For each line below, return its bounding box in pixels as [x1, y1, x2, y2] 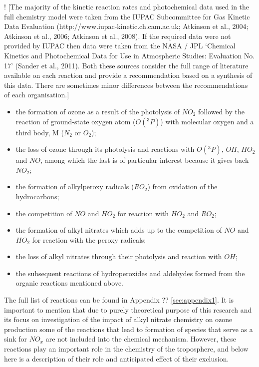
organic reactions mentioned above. [15, 278, 124, 288]
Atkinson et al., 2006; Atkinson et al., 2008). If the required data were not [4, 30, 231, 41]
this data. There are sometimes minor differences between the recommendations [4, 79, 248, 90]
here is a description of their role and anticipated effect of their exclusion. [4, 353, 229, 364]
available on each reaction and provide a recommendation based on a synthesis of [4, 70, 253, 80]
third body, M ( [15, 127, 64, 137]
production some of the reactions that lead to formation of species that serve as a [4, 324, 253, 334]
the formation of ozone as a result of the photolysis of [15, 106, 180, 116]
